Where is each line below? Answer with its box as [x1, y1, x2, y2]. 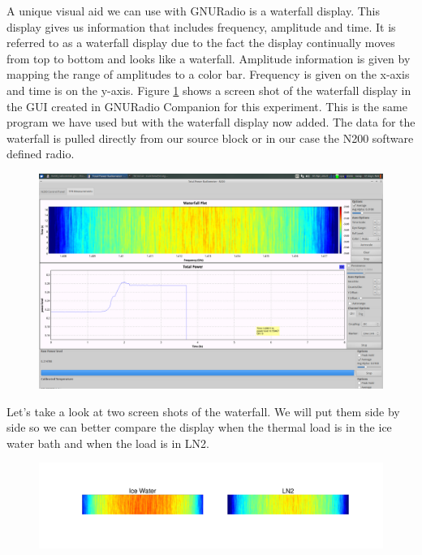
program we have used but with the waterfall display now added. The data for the [6, 114, 416, 131]
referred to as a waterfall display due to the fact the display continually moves [6, 34, 395, 51]
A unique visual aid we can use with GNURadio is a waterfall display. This [6, 2, 380, 19]
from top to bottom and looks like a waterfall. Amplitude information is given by [6, 49, 411, 67]
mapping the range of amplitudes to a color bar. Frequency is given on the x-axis [6, 66, 410, 83]
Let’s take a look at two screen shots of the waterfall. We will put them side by [6, 402, 400, 419]
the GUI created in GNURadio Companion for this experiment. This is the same [6, 97, 407, 114]
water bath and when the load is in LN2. [6, 434, 209, 451]
